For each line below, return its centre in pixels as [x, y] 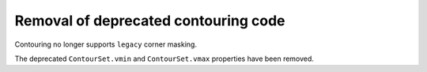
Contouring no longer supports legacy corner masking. [106, 44]
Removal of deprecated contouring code [150, 21]
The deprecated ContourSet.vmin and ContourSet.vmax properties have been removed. [164, 59]
